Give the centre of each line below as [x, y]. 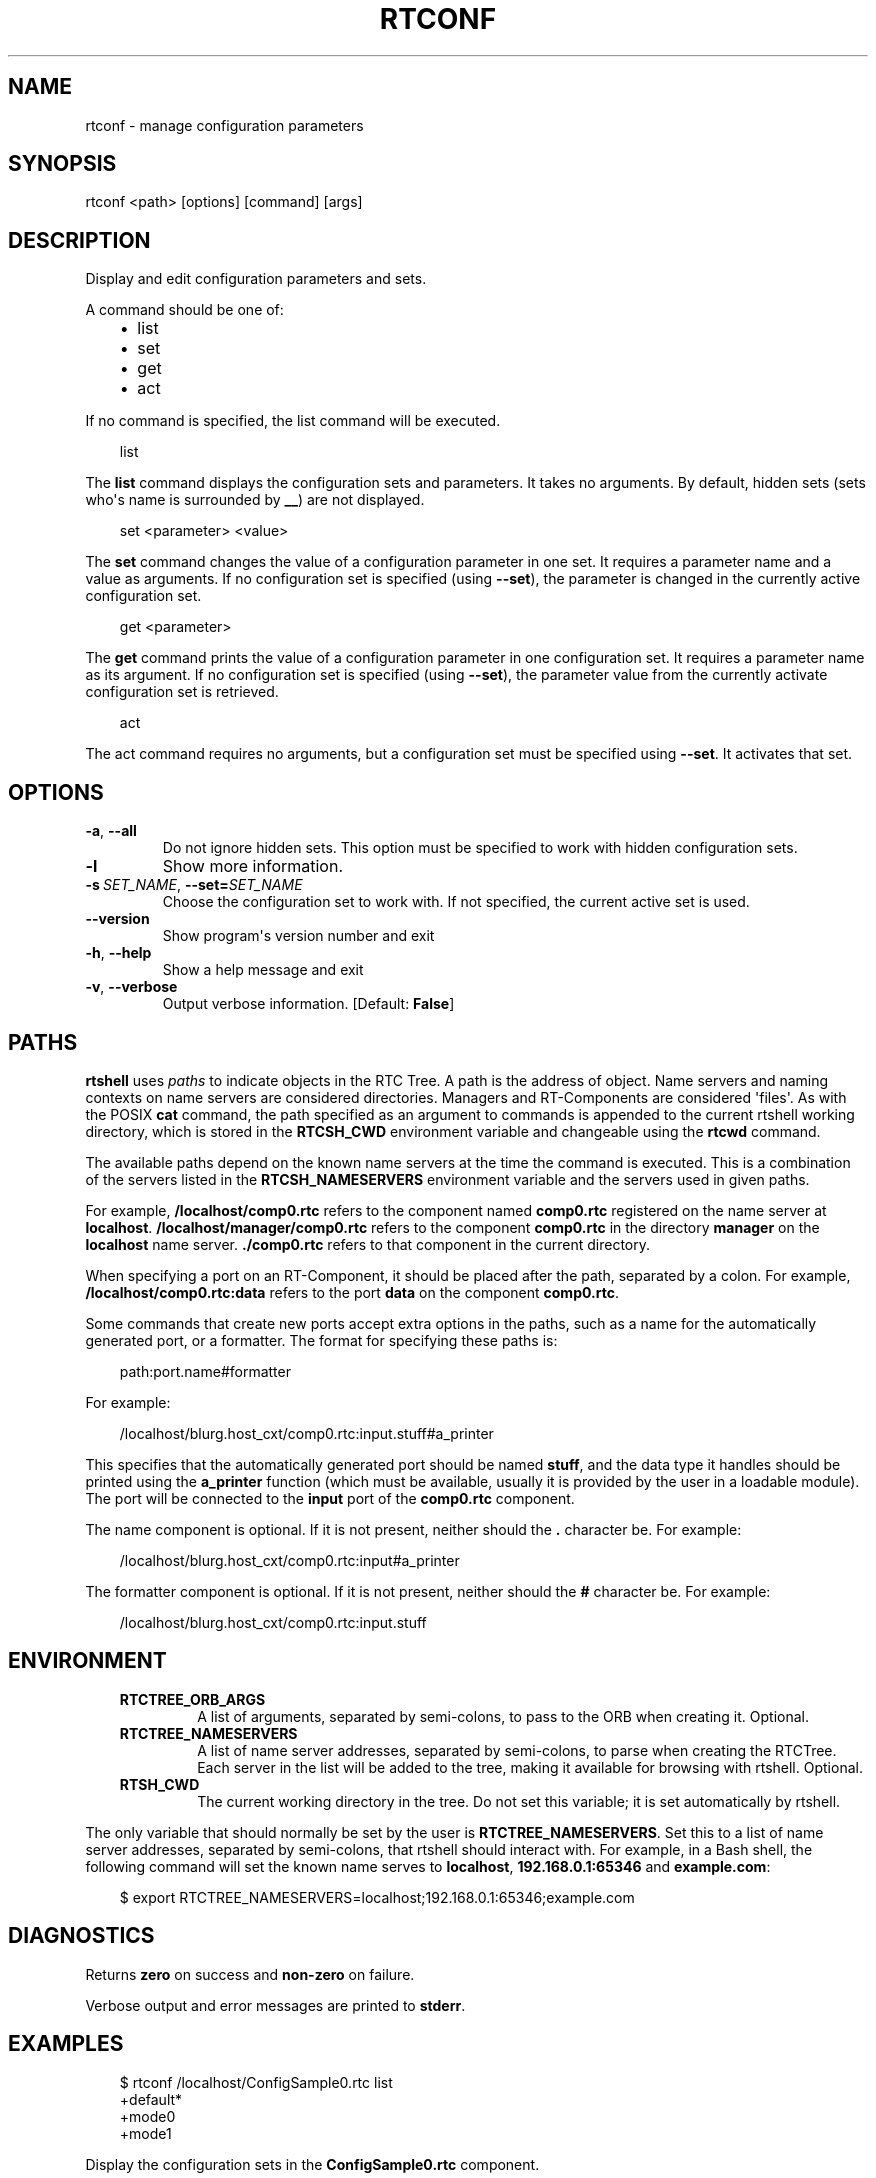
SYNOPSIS [62, 164]
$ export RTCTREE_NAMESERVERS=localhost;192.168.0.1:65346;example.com [377, 1897]
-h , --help [118, 953]
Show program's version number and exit [298, 936]
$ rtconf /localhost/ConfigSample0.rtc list [256, 2082]
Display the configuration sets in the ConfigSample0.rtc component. [312, 2164]
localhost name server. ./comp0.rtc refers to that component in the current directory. [368, 1244]
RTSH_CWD [159, 1784]
